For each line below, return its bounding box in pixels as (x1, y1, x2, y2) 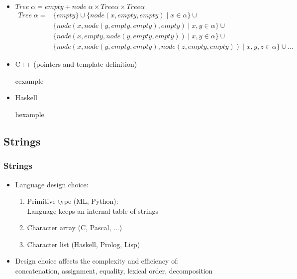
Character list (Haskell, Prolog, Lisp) (27, 239, 140, 249)
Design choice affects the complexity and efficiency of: (15, 256, 179, 266)
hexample (15, 109, 44, 119)
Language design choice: (15, 179, 89, 189)
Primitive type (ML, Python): (27, 196, 118, 206)
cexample (15, 75, 44, 86)
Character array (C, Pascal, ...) (27, 222, 122, 233)
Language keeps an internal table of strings (27, 205, 158, 216)
